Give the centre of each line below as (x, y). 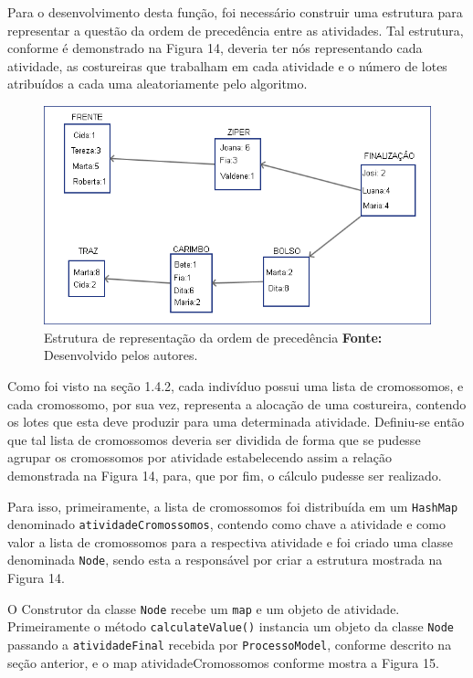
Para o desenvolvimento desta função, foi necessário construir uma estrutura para (235, 12)
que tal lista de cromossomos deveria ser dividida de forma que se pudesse (214, 439)
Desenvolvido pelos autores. (121, 355)
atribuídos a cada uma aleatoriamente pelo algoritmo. (158, 84)
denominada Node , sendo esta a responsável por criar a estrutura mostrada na (225, 560)
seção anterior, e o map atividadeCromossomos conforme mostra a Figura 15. (223, 662)
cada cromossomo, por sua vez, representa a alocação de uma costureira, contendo (237, 403)
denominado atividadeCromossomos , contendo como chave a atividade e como (226, 524)
